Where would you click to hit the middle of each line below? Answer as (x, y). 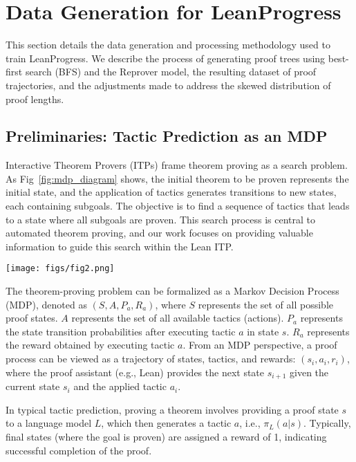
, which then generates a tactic (166, 423)
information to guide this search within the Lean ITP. (120, 246)
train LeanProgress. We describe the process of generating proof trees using (166, 58)
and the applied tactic (120, 386)
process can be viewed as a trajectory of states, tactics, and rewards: (151, 359)
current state (33, 386)
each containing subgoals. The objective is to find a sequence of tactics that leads (178, 206)
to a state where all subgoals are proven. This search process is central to (160, 219)
